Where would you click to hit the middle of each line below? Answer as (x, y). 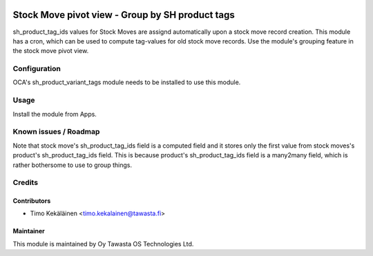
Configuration (37, 69)
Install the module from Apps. (55, 114)
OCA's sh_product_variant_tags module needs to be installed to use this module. (127, 82)
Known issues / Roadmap (56, 132)
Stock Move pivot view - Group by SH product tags (124, 15)
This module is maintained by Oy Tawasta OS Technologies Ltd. (103, 244)
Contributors (32, 201)
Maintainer (29, 231)
